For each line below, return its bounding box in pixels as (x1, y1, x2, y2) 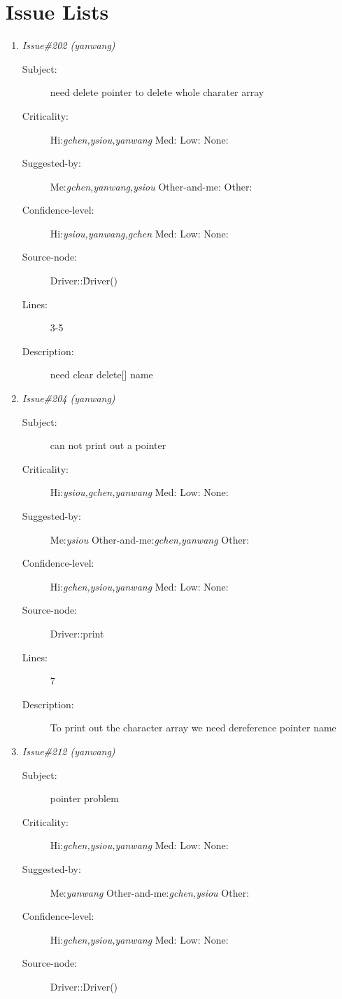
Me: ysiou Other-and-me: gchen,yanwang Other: (50, 532, 250, 546)
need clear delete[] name (50, 367, 153, 382)
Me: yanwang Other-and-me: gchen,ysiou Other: (50, 885, 250, 900)
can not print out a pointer (50, 438, 166, 453)
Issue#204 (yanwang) (22, 391, 115, 406)
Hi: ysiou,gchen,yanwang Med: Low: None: (50, 485, 229, 499)
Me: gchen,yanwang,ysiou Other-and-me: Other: (50, 179, 252, 193)
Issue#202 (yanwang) (22, 38, 115, 53)
